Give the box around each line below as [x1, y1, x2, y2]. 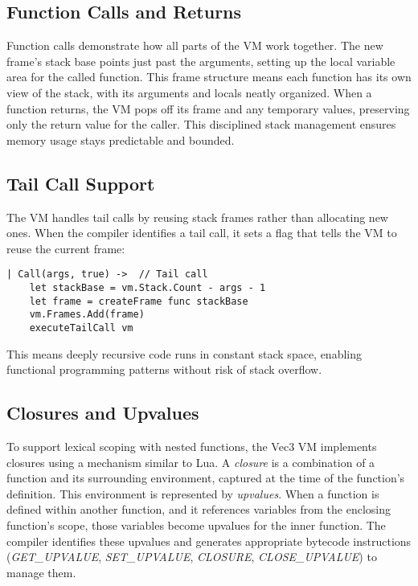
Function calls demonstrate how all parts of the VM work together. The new [6, 37, 383, 54]
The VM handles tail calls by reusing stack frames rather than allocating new [6, 208, 388, 225]
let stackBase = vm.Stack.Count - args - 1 [29, 282, 266, 293]
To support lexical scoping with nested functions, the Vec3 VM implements [6, 438, 377, 455]
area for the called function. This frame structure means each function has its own [6, 68, 412, 85]
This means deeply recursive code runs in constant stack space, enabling [6, 345, 363, 362]
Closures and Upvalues [6, 400, 199, 425]
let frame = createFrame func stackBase [29, 295, 248, 307]
